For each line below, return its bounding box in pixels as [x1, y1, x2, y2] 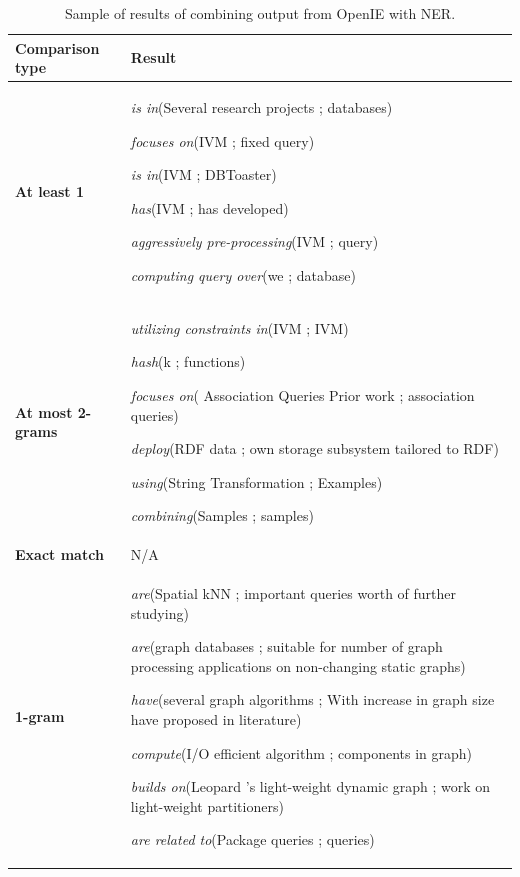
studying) [130, 602, 189, 623]
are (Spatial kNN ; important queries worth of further [130, 583, 457, 604]
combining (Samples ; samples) [130, 505, 314, 526]
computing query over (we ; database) [130, 265, 356, 285]
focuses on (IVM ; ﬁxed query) [130, 130, 315, 151]
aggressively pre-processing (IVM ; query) [130, 231, 379, 252]
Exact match [15, 544, 104, 565]
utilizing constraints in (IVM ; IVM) [130, 317, 349, 338]
